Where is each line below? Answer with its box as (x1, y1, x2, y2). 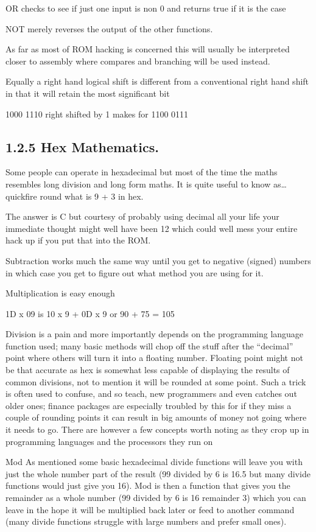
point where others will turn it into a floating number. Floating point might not (5, 351, 303, 364)
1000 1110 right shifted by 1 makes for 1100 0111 (5, 107, 189, 120)
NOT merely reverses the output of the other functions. (5, 22, 213, 35)
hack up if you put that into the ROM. (5, 234, 151, 247)
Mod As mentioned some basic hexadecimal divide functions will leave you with (5, 455, 303, 468)
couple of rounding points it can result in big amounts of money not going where (5, 411, 307, 424)
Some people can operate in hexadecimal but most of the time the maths (5, 166, 278, 178)
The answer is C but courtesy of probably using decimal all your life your (5, 210, 279, 223)
